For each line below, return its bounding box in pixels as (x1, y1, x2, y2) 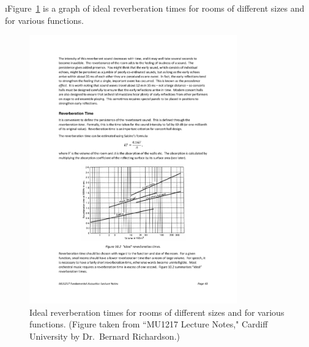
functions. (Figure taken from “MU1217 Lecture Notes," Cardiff (29, 318, 268, 330)
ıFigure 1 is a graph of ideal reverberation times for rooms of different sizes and (5, 2, 305, 14)
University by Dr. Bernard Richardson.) (29, 330, 180, 343)
